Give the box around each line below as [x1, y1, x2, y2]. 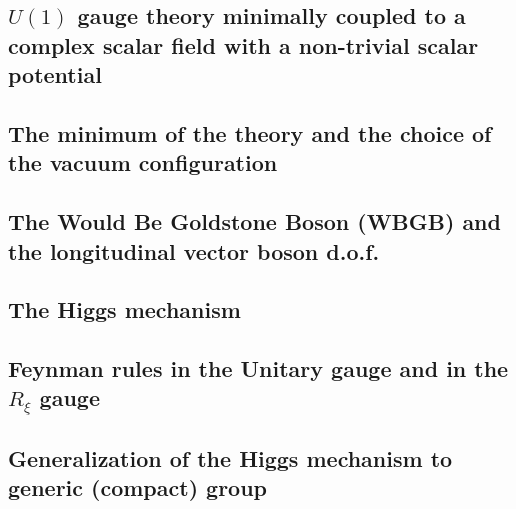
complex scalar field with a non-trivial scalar [8, 29, 479, 60]
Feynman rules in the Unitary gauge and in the [8, 353, 509, 384]
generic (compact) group [8, 472, 268, 503]
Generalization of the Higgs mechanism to [8, 443, 453, 474]
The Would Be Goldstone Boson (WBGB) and [8, 206, 501, 237]
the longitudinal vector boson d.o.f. [8, 235, 380, 266]
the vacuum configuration [8, 147, 278, 178]
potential [8, 59, 102, 90]
